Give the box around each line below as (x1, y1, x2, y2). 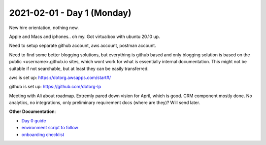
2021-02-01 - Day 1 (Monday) (9, 7, 132, 18)
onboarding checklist (21, 131, 65, 138)
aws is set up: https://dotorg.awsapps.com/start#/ (9, 74, 111, 80)
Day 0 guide (21, 117, 46, 123)
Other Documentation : (9, 109, 56, 114)
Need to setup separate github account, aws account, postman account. (9, 42, 156, 49)
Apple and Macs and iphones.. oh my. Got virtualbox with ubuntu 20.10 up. (9, 34, 160, 39)
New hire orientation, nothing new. (9, 25, 79, 31)
